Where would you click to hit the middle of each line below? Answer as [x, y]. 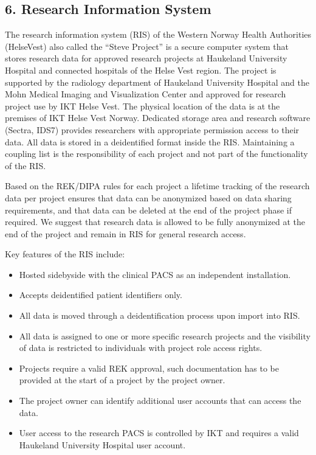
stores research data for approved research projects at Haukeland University [146, 58]
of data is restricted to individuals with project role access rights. [141, 348]
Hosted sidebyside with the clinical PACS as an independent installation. [155, 274]
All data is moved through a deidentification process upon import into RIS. [160, 315]
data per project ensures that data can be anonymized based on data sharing [148, 197]
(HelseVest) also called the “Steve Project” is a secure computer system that [147, 46]
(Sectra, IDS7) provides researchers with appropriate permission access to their [152, 129]
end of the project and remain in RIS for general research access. [125, 233]
